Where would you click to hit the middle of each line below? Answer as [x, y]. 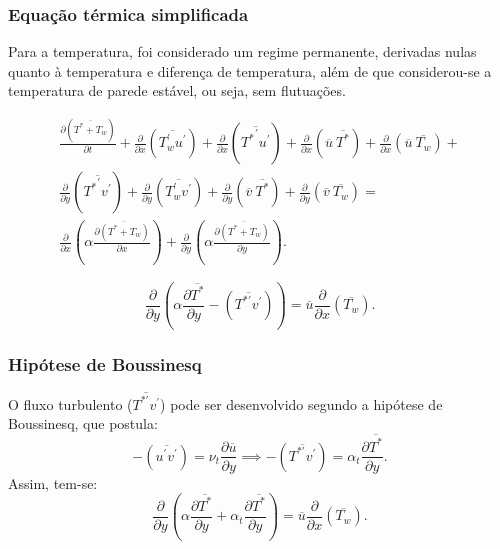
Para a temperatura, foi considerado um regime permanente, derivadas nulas [242, 51]
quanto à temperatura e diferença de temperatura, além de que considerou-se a [250, 70]
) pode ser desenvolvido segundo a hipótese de [301, 403]
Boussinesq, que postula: [83, 423]
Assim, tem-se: [53, 482]
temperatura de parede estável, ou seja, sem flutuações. [177, 90]
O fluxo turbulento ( [70, 403]
